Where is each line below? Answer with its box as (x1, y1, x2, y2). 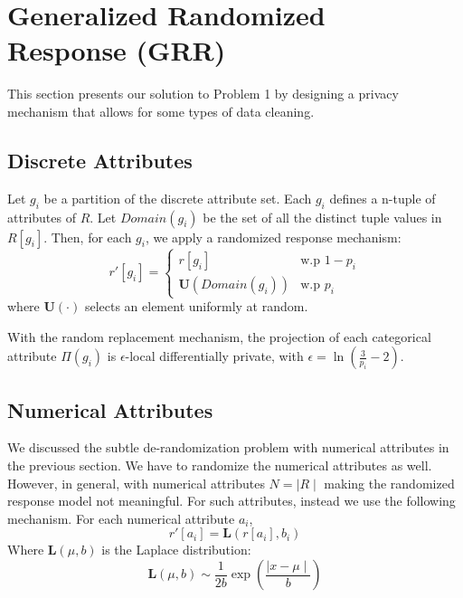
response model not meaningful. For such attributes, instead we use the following (7, 491, 456, 510)
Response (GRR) (7, 32, 226, 69)
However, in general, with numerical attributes (7, 473, 265, 492)
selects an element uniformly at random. (84, 297, 308, 316)
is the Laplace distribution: (101, 540, 251, 559)
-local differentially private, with (125, 346, 304, 365)
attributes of (7, 207, 76, 226)
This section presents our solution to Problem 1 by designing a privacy (7, 84, 399, 103)
